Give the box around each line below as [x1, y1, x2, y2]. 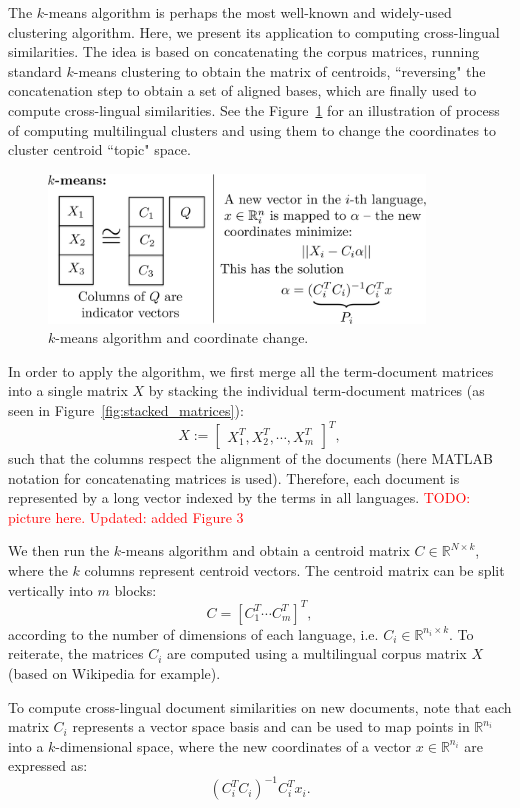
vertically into [8, 579, 93, 600]
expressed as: [8, 755, 88, 776]
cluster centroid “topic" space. [8, 139, 191, 160]
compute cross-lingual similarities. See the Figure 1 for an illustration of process [8, 99, 500, 120]
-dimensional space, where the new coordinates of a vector [55, 735, 412, 756]
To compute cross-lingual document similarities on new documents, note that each [8, 696, 512, 717]
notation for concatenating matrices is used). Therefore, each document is [8, 467, 460, 488]
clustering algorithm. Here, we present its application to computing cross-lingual [8, 21, 500, 42]
